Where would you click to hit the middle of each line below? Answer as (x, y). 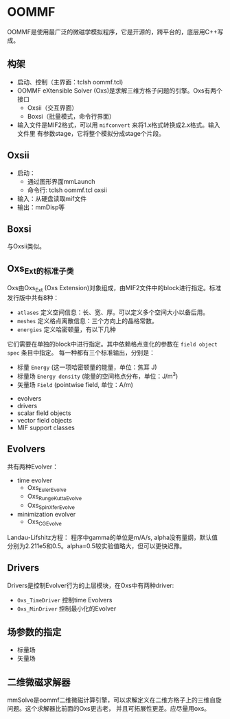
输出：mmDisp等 (41, 207)
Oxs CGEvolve (44, 522)
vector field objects (44, 420)
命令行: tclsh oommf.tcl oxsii (67, 190)
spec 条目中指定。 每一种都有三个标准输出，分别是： (81, 353)
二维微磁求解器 (39, 682)
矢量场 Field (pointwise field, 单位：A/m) (75, 384)
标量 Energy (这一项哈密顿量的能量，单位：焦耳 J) (87, 367)
